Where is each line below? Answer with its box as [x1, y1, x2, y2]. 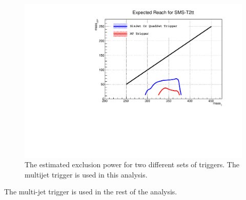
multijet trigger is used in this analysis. [25, 169, 148, 180]
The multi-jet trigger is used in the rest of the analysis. [4, 186, 177, 197]
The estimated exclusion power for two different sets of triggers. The [25, 159, 239, 170]
